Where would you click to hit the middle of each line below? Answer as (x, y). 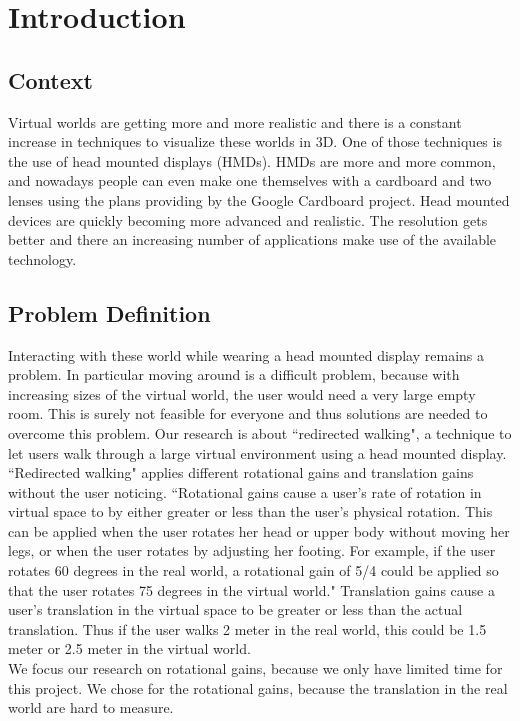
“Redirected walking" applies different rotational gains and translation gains (241, 472)
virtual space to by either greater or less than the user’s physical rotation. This (250, 511)
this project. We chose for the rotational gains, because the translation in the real (258, 687)
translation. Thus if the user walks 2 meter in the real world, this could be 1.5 (247, 628)
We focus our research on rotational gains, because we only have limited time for (255, 668)
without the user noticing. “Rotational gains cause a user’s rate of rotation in (245, 491)
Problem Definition (109, 312)
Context (50, 79)
